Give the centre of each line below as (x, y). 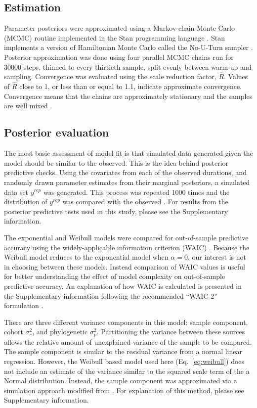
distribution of (26, 202)
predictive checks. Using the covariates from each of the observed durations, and (125, 172)
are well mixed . (28, 106)
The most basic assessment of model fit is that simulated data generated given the (128, 153)
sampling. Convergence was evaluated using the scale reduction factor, (110, 76)
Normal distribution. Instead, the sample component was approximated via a (121, 381)
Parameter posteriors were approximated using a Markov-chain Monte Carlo (120, 28)
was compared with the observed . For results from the (145, 202)
